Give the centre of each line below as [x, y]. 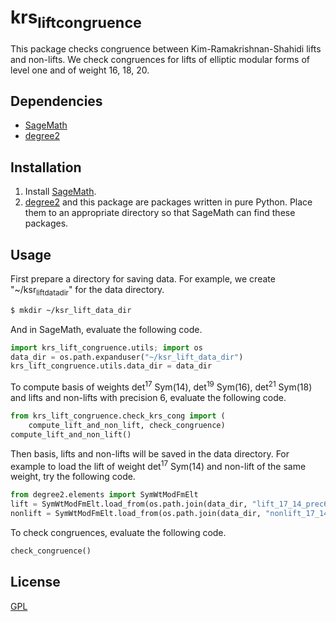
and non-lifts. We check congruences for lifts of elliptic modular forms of [160, 59]
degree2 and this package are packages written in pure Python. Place [168, 202]
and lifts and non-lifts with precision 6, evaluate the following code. [148, 397]
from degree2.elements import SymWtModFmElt [104, 495]
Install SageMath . [60, 192]
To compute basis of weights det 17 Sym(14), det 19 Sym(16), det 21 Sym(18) [161, 386]
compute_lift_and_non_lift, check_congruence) [127, 425]
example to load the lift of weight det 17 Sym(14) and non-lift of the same [158, 465]
